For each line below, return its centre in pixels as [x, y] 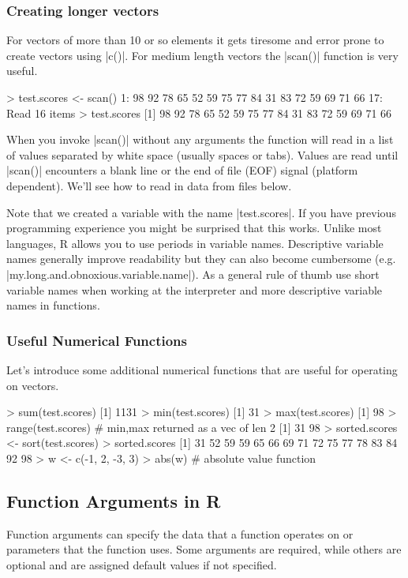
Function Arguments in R [114, 500]
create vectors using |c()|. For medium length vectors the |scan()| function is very [202, 55]
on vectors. [33, 385]
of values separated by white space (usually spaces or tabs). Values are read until [202, 154]
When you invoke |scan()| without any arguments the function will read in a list [200, 139]
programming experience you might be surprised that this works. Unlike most [194, 228]
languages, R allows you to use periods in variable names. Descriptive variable [195, 243]
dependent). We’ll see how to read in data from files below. [149, 185]
